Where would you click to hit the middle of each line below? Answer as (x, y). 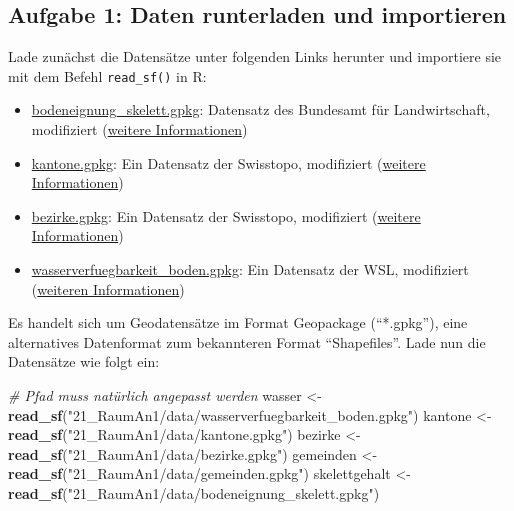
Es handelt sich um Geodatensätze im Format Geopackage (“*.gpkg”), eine (238, 322)
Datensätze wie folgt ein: (84, 361)
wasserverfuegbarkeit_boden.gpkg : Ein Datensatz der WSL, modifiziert (250, 269)
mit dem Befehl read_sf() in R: (107, 75)
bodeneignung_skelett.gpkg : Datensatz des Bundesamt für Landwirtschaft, (260, 109)
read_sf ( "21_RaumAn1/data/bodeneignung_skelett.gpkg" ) (194, 492)
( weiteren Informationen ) (108, 288)
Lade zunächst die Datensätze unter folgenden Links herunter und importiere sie (255, 56)
